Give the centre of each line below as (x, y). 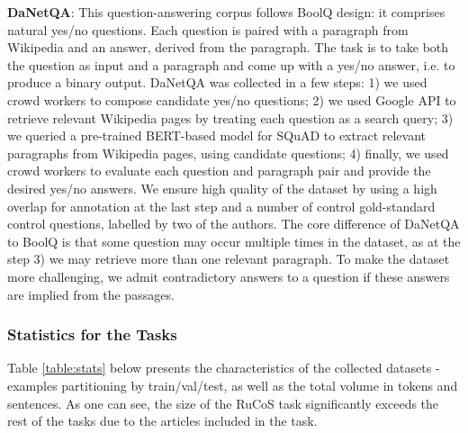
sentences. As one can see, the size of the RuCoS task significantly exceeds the (223, 403)
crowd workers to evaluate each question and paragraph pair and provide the (219, 171)
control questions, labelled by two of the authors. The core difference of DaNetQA (234, 224)
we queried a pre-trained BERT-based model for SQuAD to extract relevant (217, 135)
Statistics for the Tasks (92, 334)
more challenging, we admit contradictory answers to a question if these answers (229, 276)
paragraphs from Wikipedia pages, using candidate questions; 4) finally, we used (228, 153)
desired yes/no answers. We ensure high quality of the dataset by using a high (222, 188)
